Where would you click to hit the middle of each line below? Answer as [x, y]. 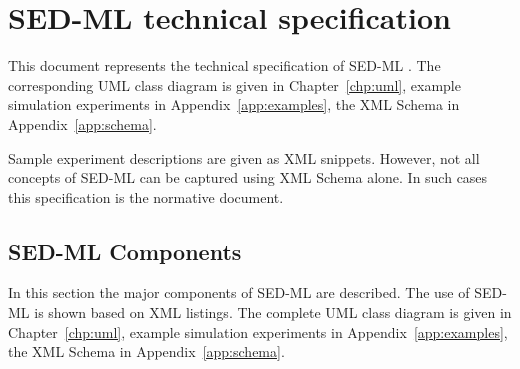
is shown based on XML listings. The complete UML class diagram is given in [273, 312]
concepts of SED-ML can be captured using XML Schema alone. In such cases [248, 177]
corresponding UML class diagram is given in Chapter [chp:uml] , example [234, 84]
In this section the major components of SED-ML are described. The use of [239, 292]
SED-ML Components [125, 250]
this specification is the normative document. [146, 196]
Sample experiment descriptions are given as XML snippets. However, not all [244, 157]
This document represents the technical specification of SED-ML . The [224, 65]
